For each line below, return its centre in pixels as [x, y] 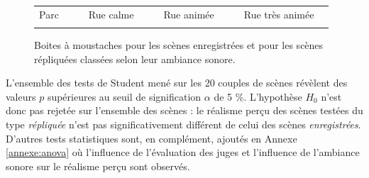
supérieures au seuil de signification [124, 96]
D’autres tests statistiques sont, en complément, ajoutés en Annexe [152, 138]
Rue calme [111, 14]
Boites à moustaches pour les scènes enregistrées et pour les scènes [179, 45]
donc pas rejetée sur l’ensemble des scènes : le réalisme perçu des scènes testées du [184, 110]
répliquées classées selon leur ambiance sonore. [135, 59]
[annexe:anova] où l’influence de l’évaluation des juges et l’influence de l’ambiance [183, 152]
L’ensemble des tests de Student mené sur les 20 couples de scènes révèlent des [177, 83]
